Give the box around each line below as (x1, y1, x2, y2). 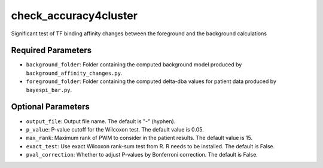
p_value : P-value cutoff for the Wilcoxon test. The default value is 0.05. (26, 126, 204, 133)
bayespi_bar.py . (26, 86, 72, 93)
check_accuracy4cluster (11, 9, 138, 22)
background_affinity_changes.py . (26, 69, 123, 77)
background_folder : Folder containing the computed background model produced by (26, 61, 242, 68)
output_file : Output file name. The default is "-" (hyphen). (26, 117, 176, 125)
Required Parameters (11, 45, 92, 56)
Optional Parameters (11, 102, 90, 112)
